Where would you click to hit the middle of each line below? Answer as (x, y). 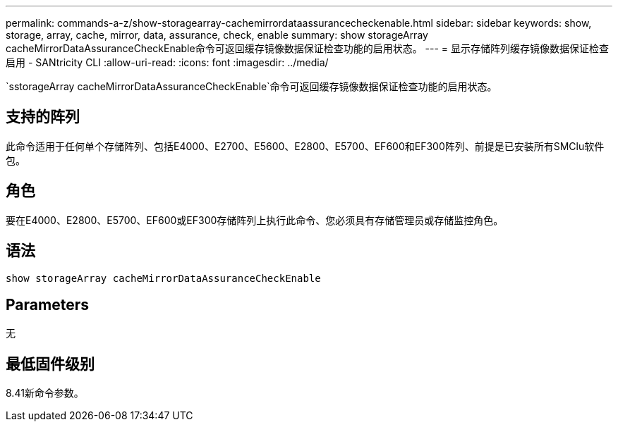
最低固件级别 (50, 364)
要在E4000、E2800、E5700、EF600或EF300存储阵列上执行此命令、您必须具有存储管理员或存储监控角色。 (255, 220)
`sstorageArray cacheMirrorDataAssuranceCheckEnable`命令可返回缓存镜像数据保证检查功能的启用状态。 (252, 86)
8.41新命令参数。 (45, 393)
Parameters (47, 304)
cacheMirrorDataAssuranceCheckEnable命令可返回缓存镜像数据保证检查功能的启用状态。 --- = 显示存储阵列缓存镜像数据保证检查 (308, 48)
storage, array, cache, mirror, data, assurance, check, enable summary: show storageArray (217, 35)
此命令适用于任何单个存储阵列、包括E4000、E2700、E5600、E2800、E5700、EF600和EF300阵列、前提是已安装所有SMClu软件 (305, 146)
